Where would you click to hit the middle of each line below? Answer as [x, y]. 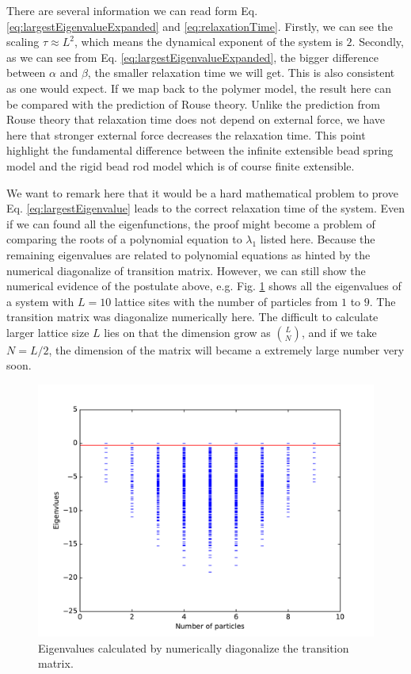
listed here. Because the [318, 239]
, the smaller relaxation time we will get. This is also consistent [241, 73]
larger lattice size [48, 332]
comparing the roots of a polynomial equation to [124, 239]
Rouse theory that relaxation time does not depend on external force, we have [196, 119]
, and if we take [339, 332]
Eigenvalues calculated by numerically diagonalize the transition [194, 647]
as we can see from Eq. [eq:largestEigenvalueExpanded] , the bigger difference [192, 57]
